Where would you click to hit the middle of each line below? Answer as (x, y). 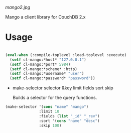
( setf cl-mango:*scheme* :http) (44, 69)
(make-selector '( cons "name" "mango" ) (47, 107)
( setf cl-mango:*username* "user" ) (47, 74)
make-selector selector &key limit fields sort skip (63, 88)
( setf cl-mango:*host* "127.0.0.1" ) (48, 60)
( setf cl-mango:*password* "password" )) (52, 78)
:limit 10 (49, 112)
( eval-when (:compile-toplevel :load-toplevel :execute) (66, 55)
